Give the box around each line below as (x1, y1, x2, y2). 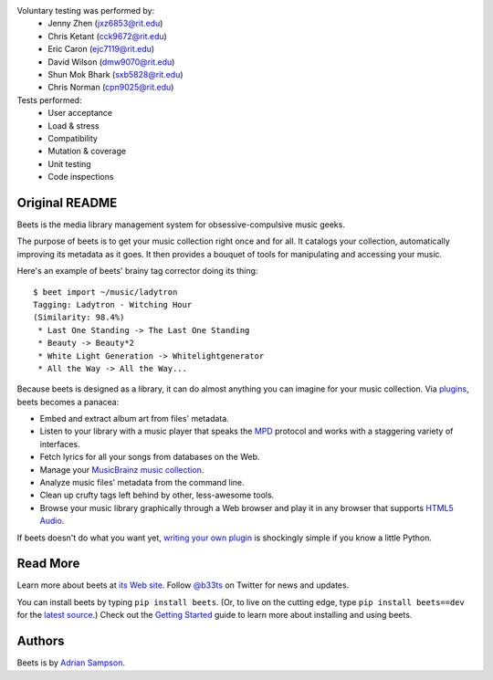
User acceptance (47, 108, 113, 119)
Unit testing (47, 158, 91, 169)
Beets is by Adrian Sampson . (16, 657, 125, 668)
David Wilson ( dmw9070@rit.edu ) (47, 56, 175, 68)
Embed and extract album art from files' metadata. (39, 413, 230, 424)
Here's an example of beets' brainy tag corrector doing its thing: (16, 266, 258, 277)
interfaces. (39, 438, 81, 449)
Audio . (39, 516, 65, 527)
